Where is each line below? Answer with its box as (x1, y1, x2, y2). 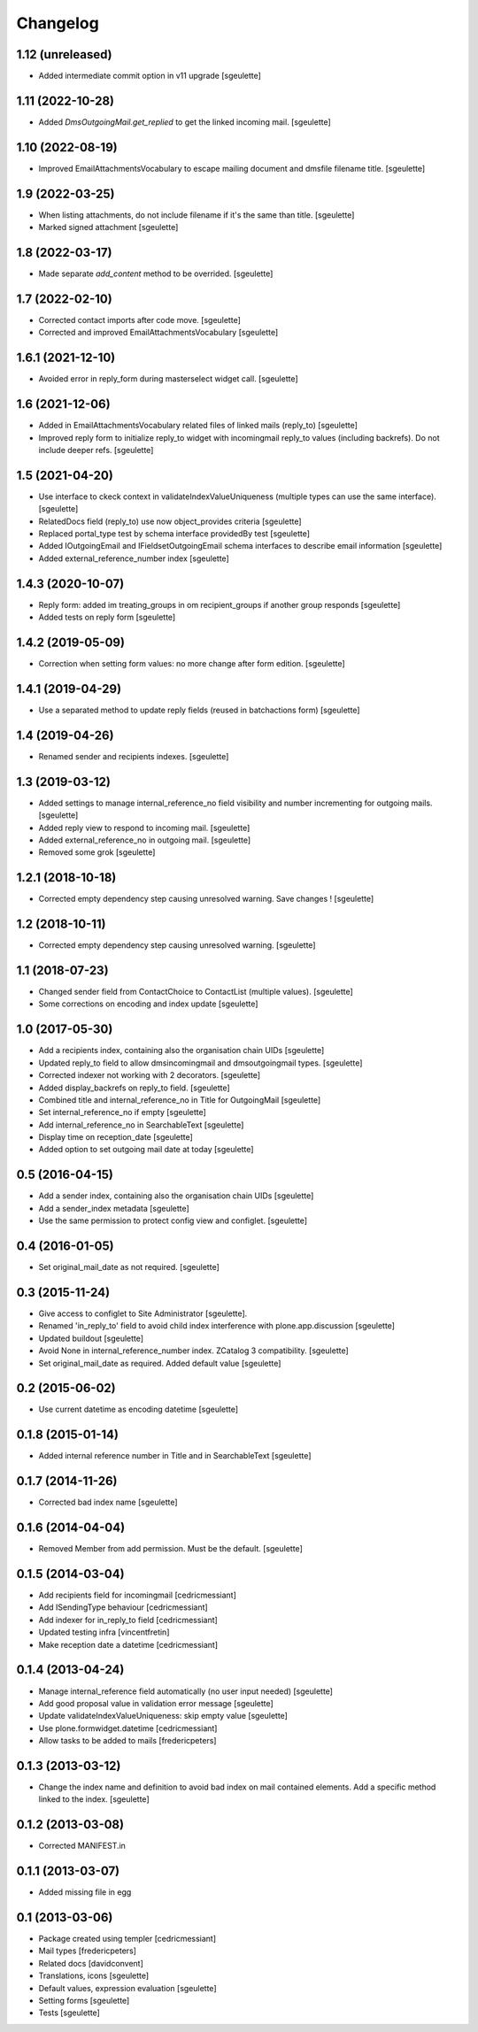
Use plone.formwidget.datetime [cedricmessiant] (38, 1722, 218, 1734)
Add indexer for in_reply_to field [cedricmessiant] (38, 1614, 219, 1625)
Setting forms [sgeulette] (38, 1996, 130, 2006)
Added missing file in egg (38, 1887, 132, 1897)
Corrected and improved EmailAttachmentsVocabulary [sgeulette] (38, 327, 279, 338)
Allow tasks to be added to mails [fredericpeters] (38, 1736, 217, 1746)
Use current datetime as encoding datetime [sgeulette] (38, 1404, 239, 1415)
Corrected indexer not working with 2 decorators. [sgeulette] (38, 1070, 261, 1081)
